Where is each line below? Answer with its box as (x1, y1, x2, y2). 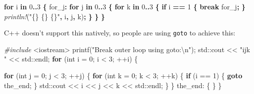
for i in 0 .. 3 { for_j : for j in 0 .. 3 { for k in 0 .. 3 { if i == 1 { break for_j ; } (4, 1, 246, 11)
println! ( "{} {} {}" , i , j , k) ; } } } (4, 11, 105, 21)
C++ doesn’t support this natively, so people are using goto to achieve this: (4, 28, 236, 38)
